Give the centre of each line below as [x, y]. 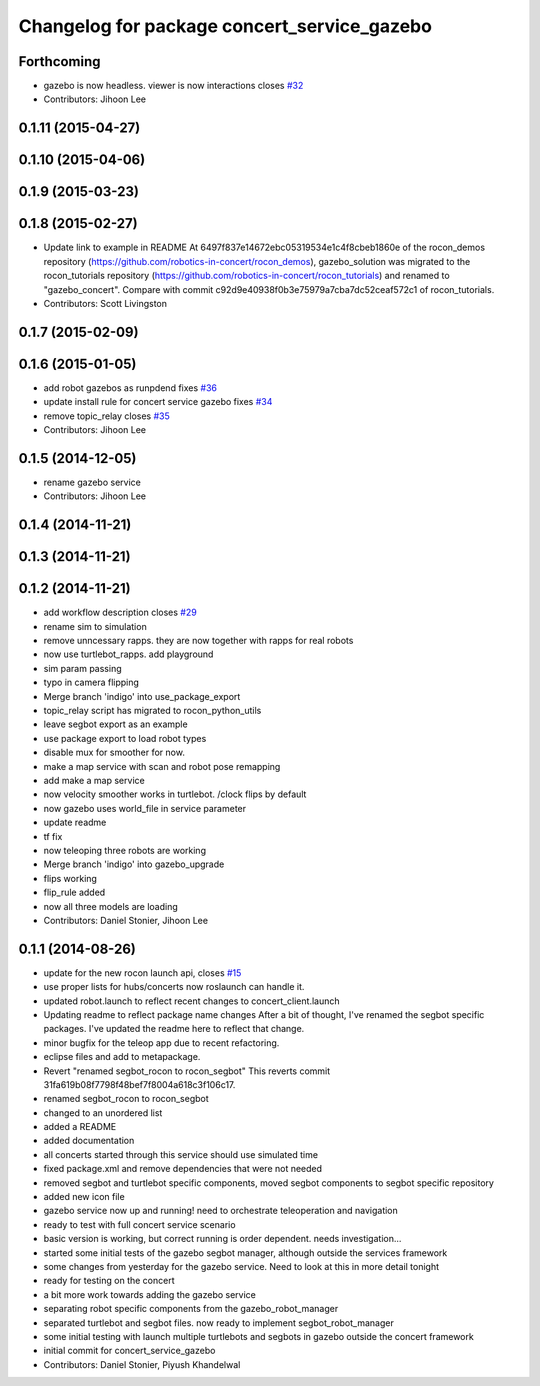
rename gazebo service [92, 482]
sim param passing [82, 668]
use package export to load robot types [125, 738]
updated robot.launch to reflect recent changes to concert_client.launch [191, 1001]
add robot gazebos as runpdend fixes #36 [130, 387]
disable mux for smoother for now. [114, 752]
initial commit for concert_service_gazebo [129, 1351]
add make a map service [94, 780]
